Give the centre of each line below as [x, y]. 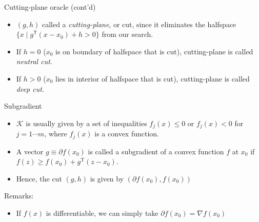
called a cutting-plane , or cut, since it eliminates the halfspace [139, 24]
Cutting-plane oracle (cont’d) [50, 7]
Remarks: [19, 196]
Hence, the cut [39, 178]
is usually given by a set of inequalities [86, 123]
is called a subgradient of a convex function [156, 151]
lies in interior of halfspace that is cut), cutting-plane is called [153, 78]
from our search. [127, 34]
